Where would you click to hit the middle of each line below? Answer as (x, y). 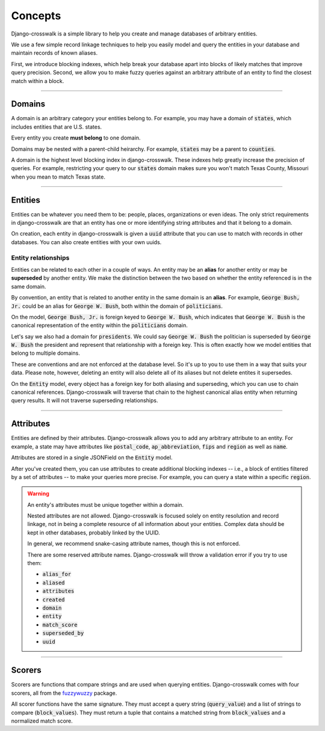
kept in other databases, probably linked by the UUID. (94, 533)
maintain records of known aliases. (54, 53)
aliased (54, 583)
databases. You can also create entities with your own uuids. (86, 242)
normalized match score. (42, 721)
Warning (38, 494)
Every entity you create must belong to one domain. (76, 138)
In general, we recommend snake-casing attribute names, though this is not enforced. (134, 543)
